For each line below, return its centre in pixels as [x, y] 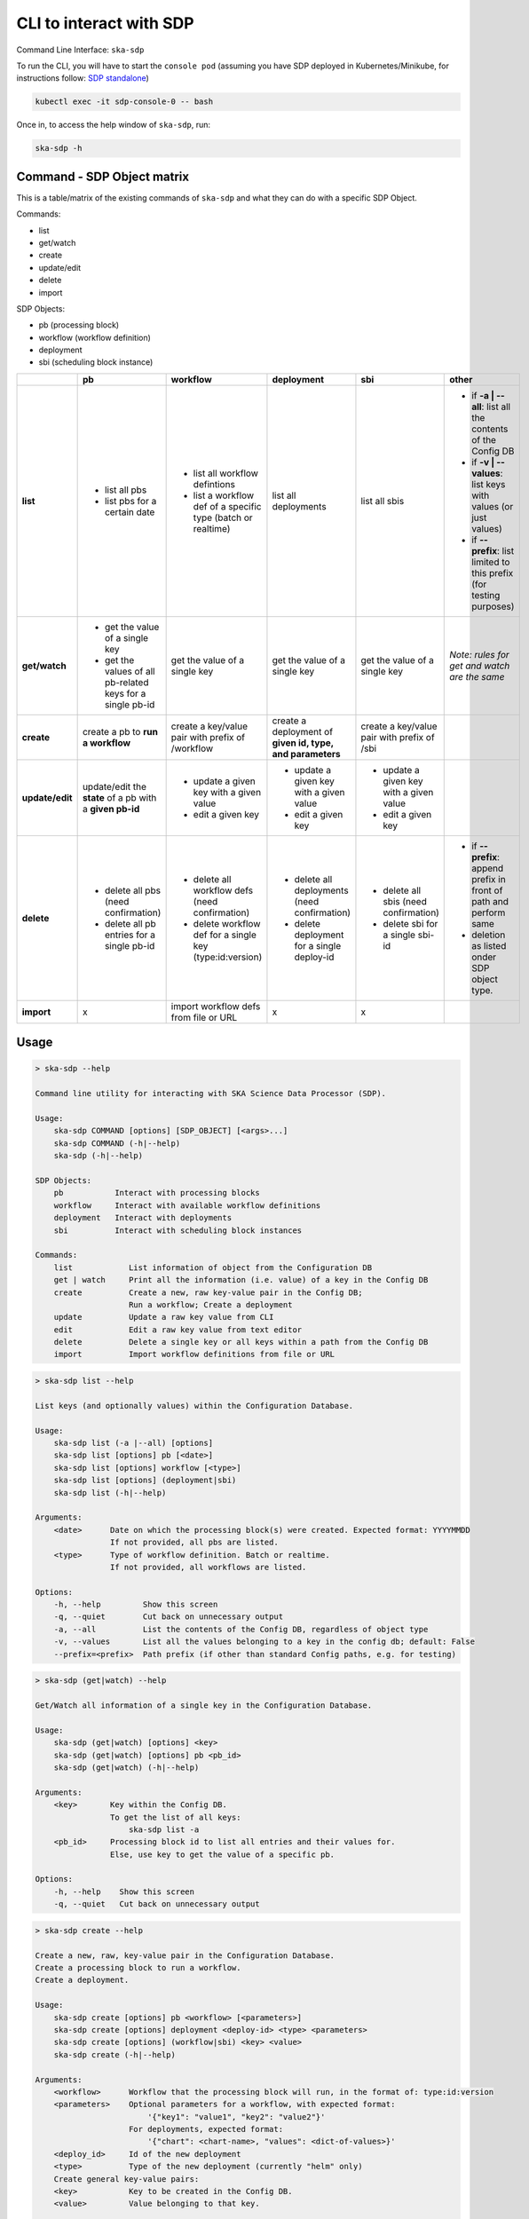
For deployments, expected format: [206, 2129]
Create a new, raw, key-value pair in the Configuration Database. [185, 1955]
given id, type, [303, 743]
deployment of [302, 731]
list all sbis [383, 501]
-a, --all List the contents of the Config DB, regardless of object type [241, 1629]
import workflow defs [216, 1006]
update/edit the [114, 786]
